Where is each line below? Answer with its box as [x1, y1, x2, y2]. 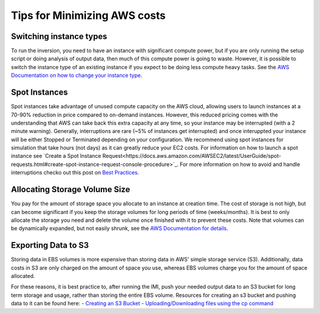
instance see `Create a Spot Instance [11, 153, 101, 160]
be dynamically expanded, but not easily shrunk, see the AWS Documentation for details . [11, 225, 228, 232]
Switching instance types [11, 31, 107, 41]
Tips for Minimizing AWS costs [11, 9, 166, 22]
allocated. [11, 273, 36, 280]
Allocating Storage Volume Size [11, 184, 130, 195]
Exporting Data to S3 [11, 240, 89, 251]
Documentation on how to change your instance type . [11, 72, 142, 79]
